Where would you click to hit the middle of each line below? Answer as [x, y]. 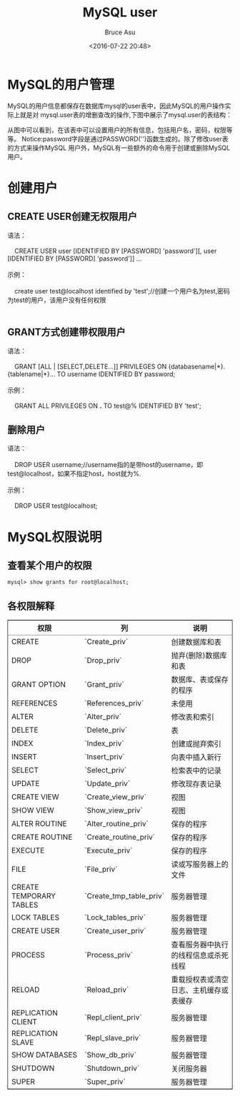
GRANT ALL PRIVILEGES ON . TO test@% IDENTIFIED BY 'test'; [107, 406]
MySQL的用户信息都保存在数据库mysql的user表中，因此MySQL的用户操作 [116, 106]
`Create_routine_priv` [120, 838]
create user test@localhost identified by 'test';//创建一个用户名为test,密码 [122, 291]
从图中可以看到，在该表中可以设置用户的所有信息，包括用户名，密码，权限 [117, 130]
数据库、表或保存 [200, 680]
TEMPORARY [34, 896]
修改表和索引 [192, 717]
